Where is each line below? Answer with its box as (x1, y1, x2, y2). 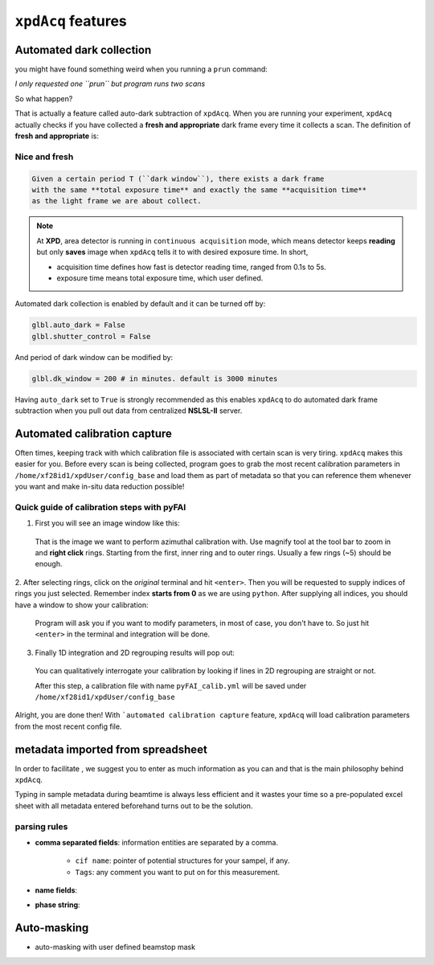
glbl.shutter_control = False (31, 332, 151, 341)
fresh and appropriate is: (14, 131, 100, 141)
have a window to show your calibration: (14, 599, 149, 610)
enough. (35, 559, 63, 569)
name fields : (35, 885, 78, 895)
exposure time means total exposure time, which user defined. (56, 273, 264, 283)
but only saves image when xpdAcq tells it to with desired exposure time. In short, (36, 247, 309, 257)
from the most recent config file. (14, 722, 122, 731)
